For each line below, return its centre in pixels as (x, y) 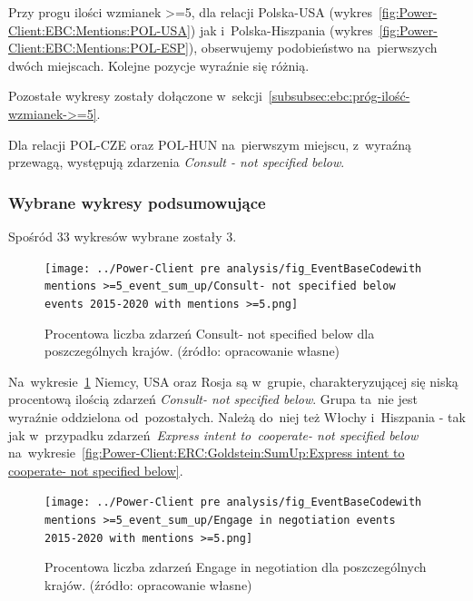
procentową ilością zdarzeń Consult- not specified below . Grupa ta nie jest (213, 399)
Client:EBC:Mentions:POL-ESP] (99, 48)
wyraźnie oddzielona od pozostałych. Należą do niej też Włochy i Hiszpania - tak (237, 416)
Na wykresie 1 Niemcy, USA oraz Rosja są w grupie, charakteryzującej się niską (233, 381)
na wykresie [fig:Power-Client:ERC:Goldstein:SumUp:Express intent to (207, 453)
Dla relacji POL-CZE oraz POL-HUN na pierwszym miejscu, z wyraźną (210, 144)
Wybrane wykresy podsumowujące (137, 202)
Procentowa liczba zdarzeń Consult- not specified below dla (210, 333)
